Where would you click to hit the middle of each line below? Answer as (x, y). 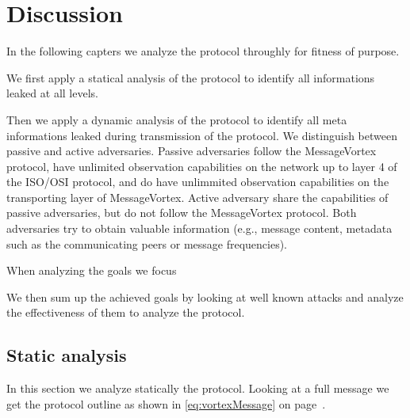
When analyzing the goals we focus (92, 270)
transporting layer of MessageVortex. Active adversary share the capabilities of (197, 197)
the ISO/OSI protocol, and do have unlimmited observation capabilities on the (198, 182)
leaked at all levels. (52, 93)
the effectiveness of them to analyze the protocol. (126, 312)
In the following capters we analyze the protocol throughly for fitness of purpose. (203, 51)
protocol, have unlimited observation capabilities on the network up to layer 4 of (202, 166)
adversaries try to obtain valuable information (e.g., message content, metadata (199, 228)
